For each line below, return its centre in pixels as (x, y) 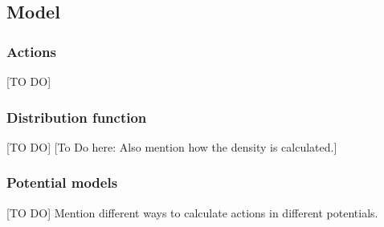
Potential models (62, 182)
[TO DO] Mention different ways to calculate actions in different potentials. (192, 212)
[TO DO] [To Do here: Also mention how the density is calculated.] (172, 146)
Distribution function (77, 117)
